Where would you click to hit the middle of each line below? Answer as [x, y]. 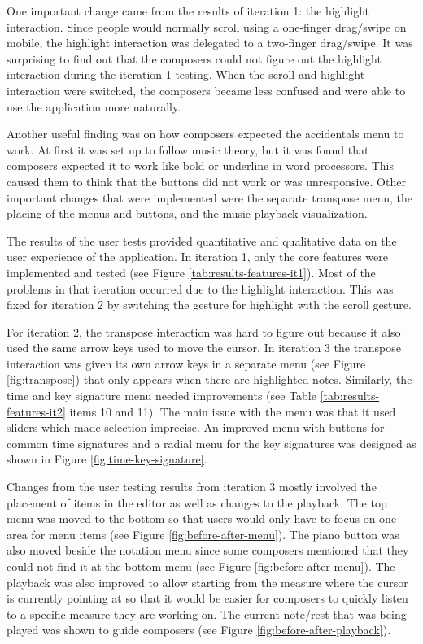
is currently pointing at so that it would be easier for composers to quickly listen [207, 598]
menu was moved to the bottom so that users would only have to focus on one [202, 518]
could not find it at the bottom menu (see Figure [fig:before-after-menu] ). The [201, 566]
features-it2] [36, 411]
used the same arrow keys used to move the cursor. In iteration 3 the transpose [204, 348]
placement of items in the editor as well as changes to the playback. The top [197, 502]
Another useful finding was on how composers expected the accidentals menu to [205, 134]
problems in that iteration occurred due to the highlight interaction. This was [200, 288]
